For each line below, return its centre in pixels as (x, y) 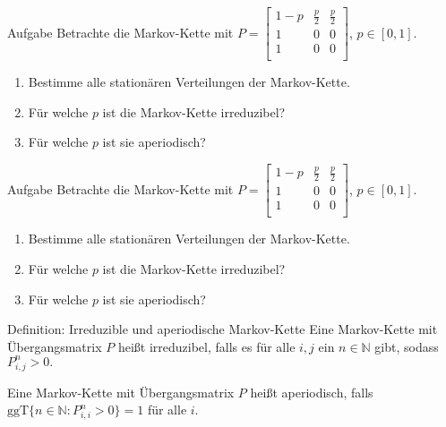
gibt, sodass (407, 346)
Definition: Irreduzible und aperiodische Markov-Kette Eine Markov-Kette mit (223, 329)
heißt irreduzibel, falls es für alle (206, 346)
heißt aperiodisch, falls (312, 392)
